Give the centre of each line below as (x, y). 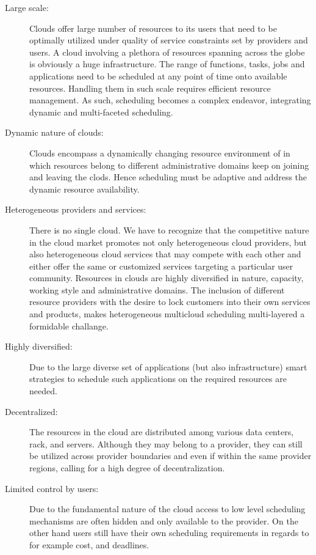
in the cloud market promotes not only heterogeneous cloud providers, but (168, 242)
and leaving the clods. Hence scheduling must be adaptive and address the (168, 177)
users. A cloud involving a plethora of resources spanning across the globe (167, 52)
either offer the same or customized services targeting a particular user (161, 266)
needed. (43, 391)
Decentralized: (31, 411)
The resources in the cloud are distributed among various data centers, (162, 432)
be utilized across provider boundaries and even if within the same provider (171, 456)
